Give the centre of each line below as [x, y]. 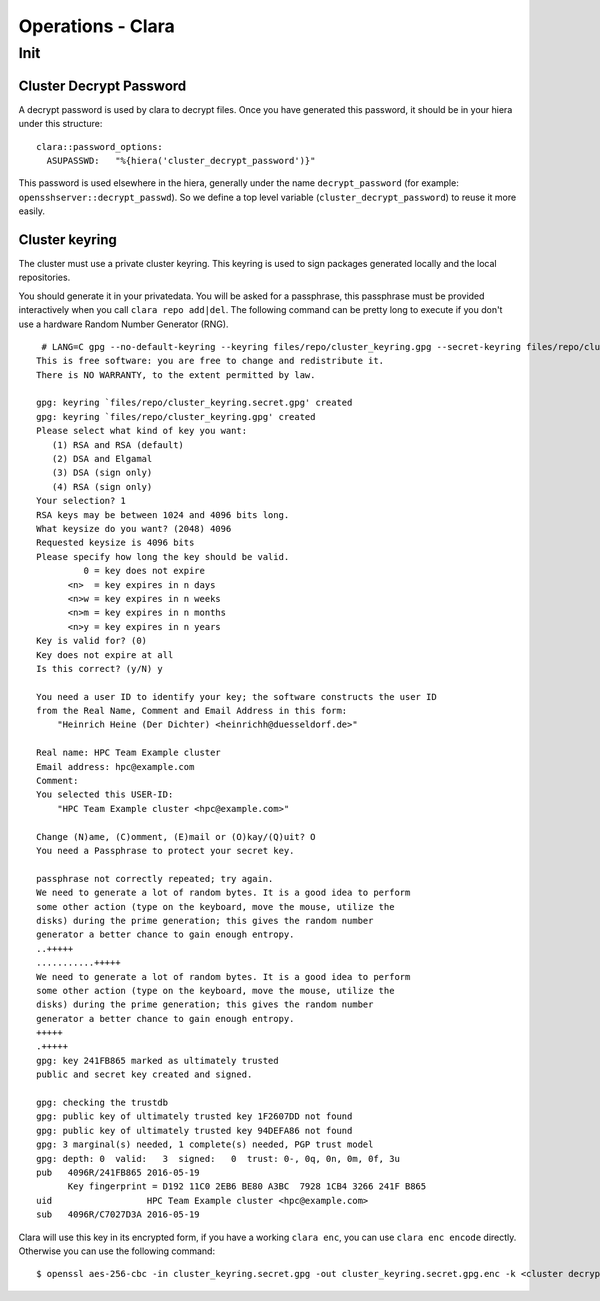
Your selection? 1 [81, 501]
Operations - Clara [96, 26]
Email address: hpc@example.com [115, 766]
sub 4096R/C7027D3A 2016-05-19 [118, 1214]
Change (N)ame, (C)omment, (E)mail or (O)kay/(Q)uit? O [176, 836]
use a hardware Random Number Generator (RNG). [123, 324]
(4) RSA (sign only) [102, 486]
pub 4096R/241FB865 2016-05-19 [118, 1172]
